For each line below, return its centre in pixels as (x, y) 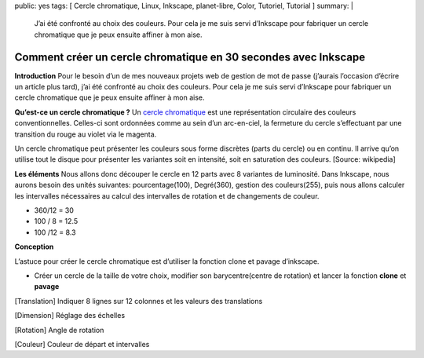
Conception (34, 247)
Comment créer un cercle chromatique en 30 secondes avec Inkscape (190, 57)
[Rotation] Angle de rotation (59, 330)
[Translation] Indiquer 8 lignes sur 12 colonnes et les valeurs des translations (139, 301)
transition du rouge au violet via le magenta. (86, 134)
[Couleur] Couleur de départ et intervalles (82, 344)
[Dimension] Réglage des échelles (70, 316)
